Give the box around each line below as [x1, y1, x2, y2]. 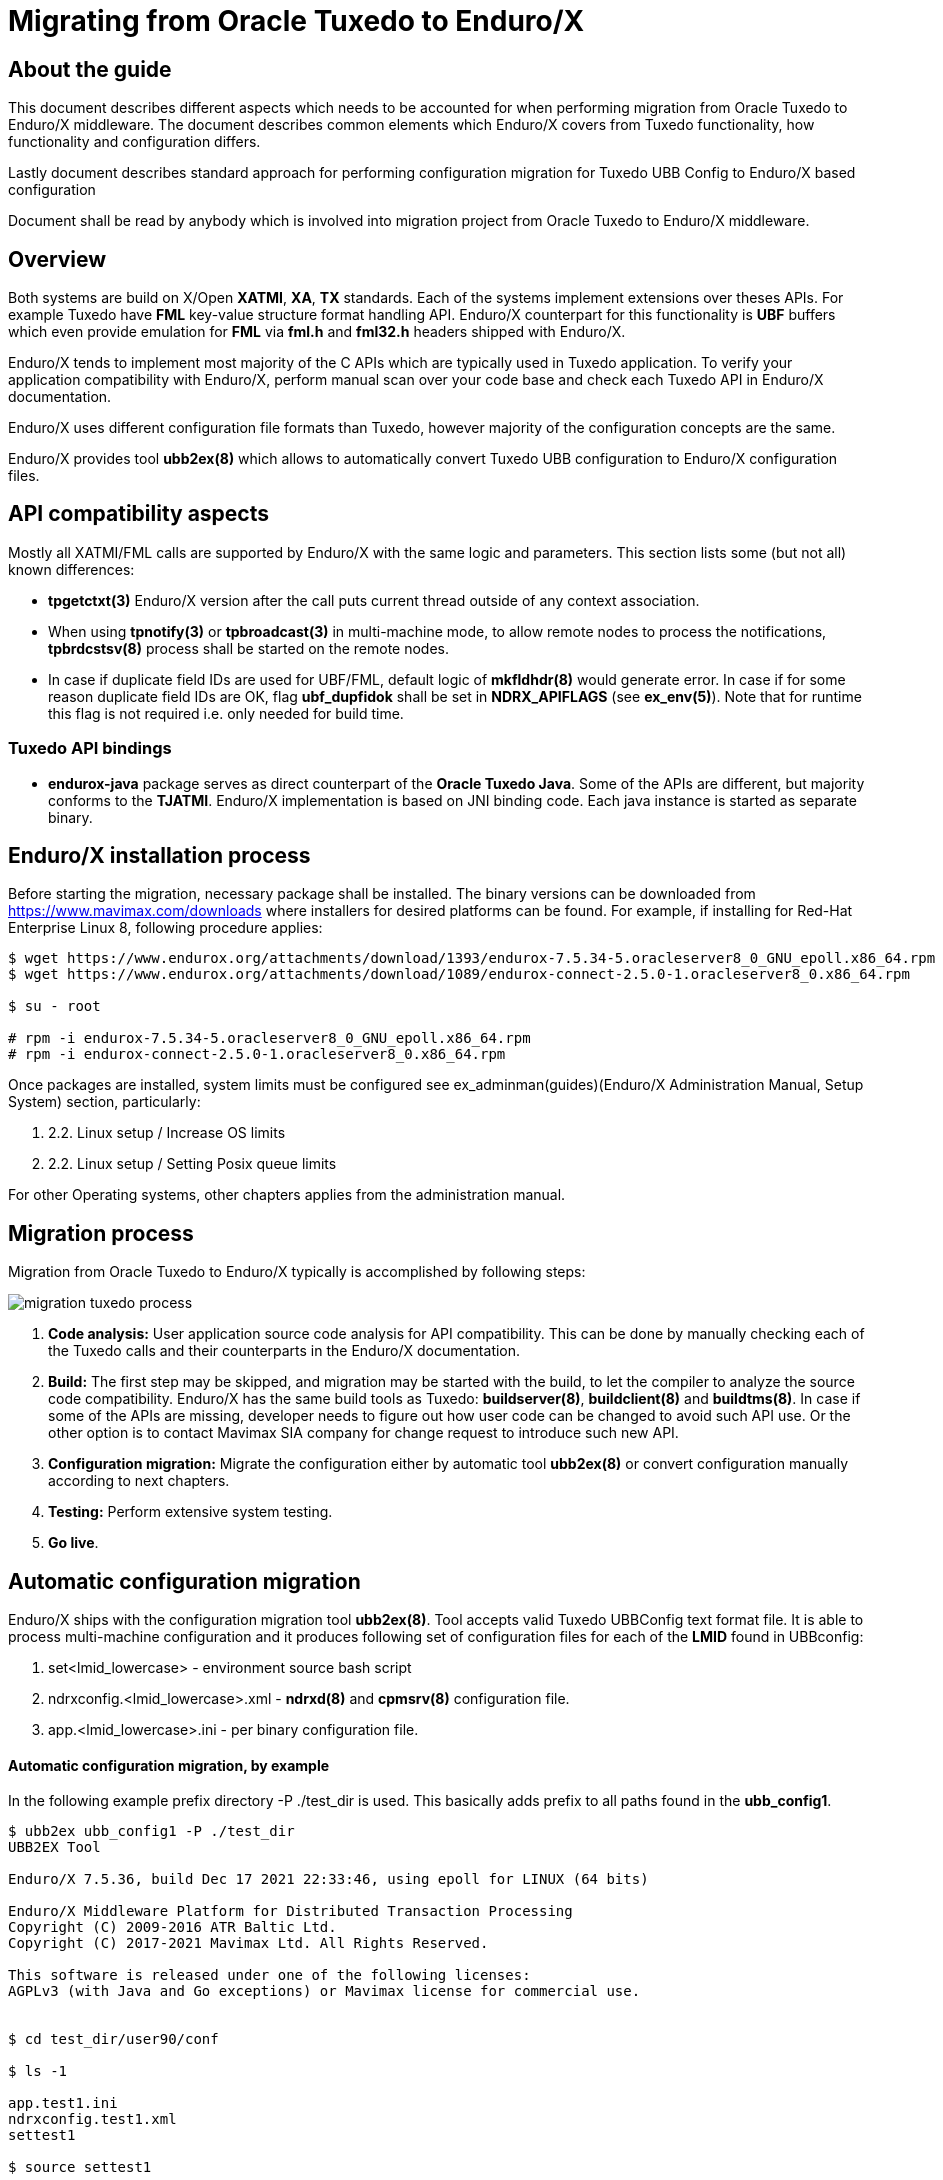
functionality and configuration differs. [8, 133, 261, 151]
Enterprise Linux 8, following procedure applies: [8, 919, 323, 937]
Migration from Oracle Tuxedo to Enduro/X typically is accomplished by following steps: [8, 1263, 586, 1281]
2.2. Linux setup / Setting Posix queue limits [48, 1155, 337, 1173]
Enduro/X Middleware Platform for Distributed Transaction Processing [8, 1903, 573, 1920]
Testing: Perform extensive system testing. [48, 1503, 333, 1521]
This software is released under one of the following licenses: [8, 1967, 531, 1984]
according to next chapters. [48, 1472, 230, 1490]
